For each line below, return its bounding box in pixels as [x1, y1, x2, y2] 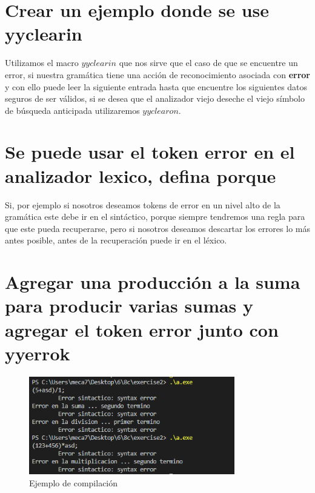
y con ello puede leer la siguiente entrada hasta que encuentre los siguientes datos [5, 80, 308, 93]
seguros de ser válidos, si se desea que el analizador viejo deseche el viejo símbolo [5, 92, 305, 105]
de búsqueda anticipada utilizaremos [5, 104, 140, 116]
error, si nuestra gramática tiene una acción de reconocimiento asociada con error [5, 68, 310, 81]
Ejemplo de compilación [29, 476, 118, 489]
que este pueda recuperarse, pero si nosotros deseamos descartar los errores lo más [5, 222, 310, 234]
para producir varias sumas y [5, 293, 254, 318]
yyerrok [5, 340, 70, 365]
